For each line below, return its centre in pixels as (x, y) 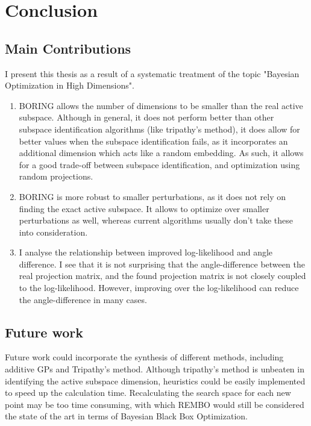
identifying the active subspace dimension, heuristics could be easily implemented (155, 381)
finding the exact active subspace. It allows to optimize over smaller (144, 208)
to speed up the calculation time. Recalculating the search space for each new (148, 393)
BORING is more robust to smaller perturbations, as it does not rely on (152, 196)
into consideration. (53, 232)
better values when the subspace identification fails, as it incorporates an (153, 141)
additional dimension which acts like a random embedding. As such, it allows (161, 153)
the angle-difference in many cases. (83, 299)
